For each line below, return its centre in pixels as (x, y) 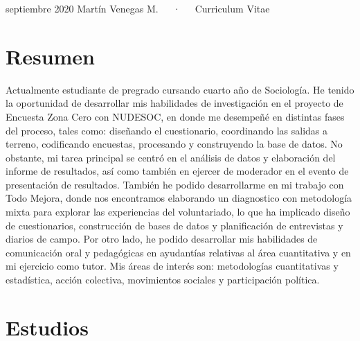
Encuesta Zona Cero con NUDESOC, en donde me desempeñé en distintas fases (175, 116)
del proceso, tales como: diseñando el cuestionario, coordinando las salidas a (166, 130)
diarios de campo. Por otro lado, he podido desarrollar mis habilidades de (162, 239)
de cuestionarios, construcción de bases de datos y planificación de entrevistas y (174, 225)
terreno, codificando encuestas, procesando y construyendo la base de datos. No (174, 144)
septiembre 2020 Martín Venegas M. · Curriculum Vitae (138, 8)
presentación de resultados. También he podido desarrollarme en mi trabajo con (175, 184)
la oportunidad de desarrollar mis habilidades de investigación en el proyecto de (174, 103)
